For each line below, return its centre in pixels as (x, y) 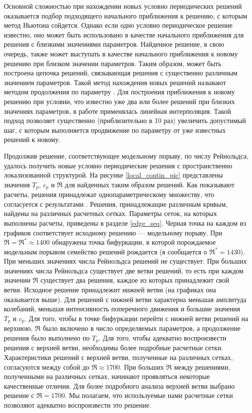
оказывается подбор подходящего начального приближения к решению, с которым (126, 15)
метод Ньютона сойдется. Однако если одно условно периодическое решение (118, 25)
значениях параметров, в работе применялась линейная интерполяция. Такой (117, 111)
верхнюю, (18, 328)
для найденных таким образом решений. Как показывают (150, 184)
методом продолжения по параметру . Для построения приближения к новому (119, 92)
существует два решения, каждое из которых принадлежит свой (135, 280)
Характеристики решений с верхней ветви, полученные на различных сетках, (118, 357)
